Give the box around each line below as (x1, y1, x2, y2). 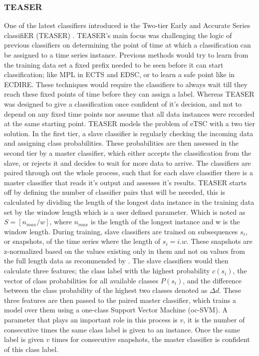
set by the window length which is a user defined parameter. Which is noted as (4, 206, 246, 217)
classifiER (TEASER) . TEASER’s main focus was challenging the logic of (4, 30, 232, 40)
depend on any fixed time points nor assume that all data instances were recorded (4, 108, 255, 119)
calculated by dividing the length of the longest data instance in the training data (4, 196, 255, 207)
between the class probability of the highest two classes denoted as (4, 285, 208, 295)
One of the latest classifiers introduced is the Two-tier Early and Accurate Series (4, 20, 251, 31)
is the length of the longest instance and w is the (90, 216, 240, 227)
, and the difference (183, 275, 242, 285)
